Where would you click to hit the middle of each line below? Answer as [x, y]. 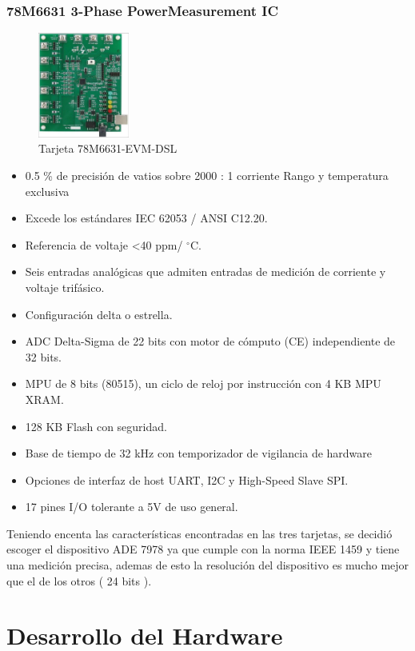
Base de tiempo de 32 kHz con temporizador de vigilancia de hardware [199, 453]
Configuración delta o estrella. [99, 314]
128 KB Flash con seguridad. [96, 426]
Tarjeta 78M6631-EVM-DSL [108, 148]
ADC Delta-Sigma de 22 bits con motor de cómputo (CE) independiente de [210, 341]
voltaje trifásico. [65, 287]
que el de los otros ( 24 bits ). [79, 580]
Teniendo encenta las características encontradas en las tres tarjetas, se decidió [200, 533]
